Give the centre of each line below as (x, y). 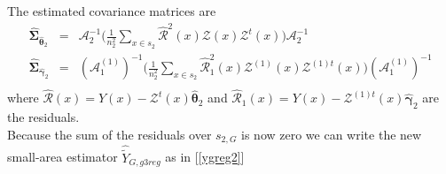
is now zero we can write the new (332, 134)
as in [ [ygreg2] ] (205, 157)
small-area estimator (63, 157)
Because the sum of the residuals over (110, 134)
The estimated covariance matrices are (112, 11)
